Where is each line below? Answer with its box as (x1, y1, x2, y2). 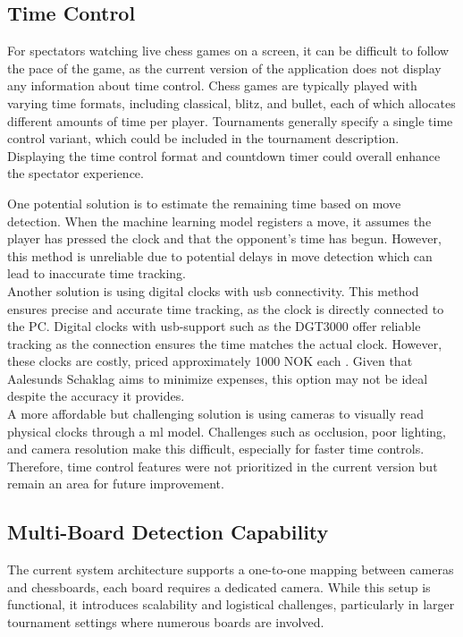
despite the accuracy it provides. (7, 386, 185, 405)
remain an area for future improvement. (7, 474, 224, 493)
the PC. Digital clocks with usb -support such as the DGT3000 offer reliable (7, 317, 421, 335)
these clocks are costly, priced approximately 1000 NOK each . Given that (7, 352, 413, 370)
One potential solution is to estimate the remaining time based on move (7, 193, 401, 212)
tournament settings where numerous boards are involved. (7, 613, 324, 632)
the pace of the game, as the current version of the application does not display (7, 58, 442, 77)
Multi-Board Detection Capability (7, 518, 329, 546)
